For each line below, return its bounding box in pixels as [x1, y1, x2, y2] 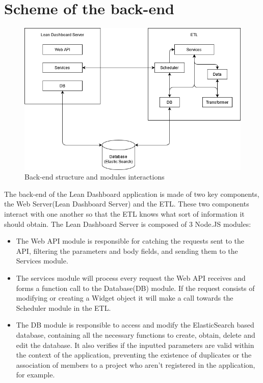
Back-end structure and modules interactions [24, 171, 165, 182]
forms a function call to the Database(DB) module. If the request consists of [16, 282, 255, 293]
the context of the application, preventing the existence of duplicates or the [16, 349, 252, 360]
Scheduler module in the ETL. [16, 302, 111, 313]
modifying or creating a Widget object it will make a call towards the [16, 292, 233, 303]
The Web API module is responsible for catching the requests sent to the [16, 235, 244, 246]
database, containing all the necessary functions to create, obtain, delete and [16, 330, 255, 340]
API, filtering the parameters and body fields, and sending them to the [16, 245, 238, 256]
